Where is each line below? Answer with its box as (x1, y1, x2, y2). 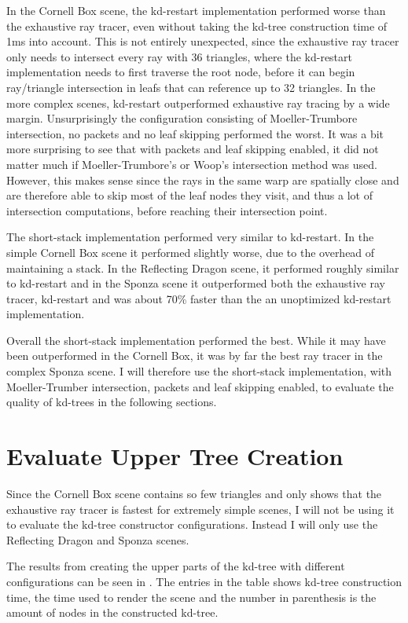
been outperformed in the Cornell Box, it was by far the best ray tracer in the (6, 347, 383, 364)
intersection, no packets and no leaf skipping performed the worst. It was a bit (6, 125, 384, 141)
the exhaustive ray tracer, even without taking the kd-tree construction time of (6, 17, 388, 34)
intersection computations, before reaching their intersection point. (6, 202, 328, 218)
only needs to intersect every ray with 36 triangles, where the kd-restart (6, 48, 352, 64)
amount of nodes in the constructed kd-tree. (6, 604, 219, 621)
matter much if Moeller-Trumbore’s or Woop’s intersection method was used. (6, 156, 377, 172)
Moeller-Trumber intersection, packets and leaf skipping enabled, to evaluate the (6, 378, 394, 394)
